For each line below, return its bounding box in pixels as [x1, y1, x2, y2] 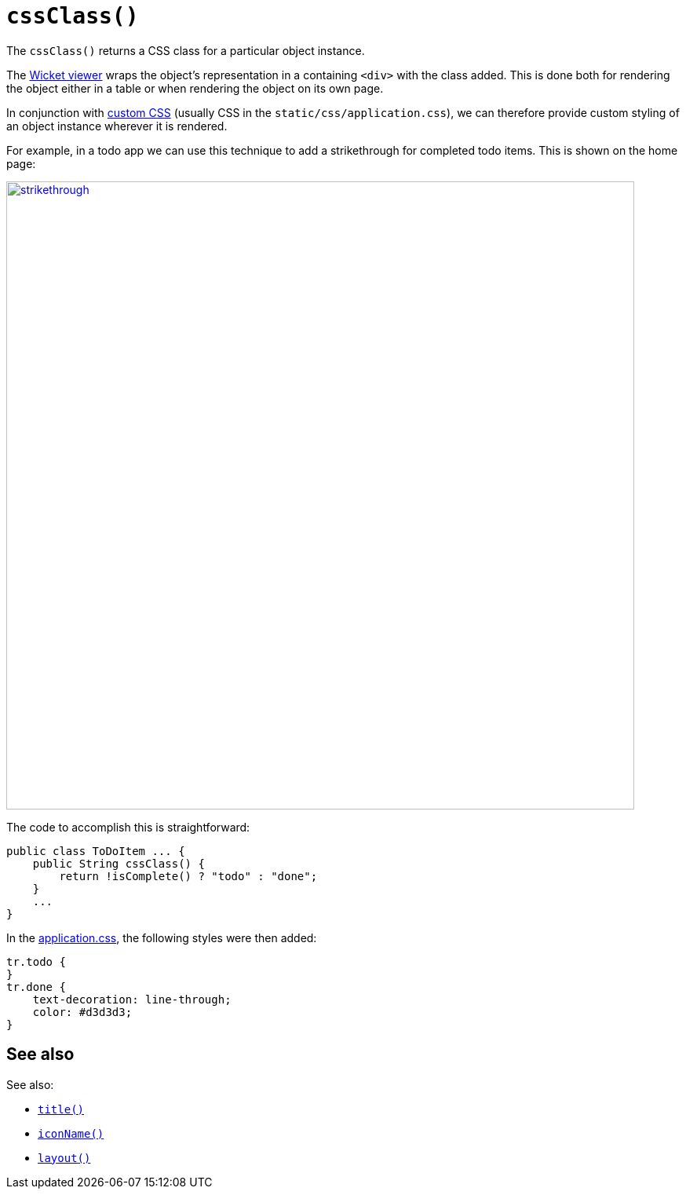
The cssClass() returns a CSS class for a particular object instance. [6, 43, 365, 57]
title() [38, 1102, 85, 1116]
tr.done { [6, 980, 66, 993]
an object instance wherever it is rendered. [6, 119, 228, 133]
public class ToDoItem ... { [6, 844, 185, 857]
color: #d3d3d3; [32, 1005, 133, 1018]
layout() [38, 1151, 91, 1164]
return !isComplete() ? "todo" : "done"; [59, 869, 318, 883]
